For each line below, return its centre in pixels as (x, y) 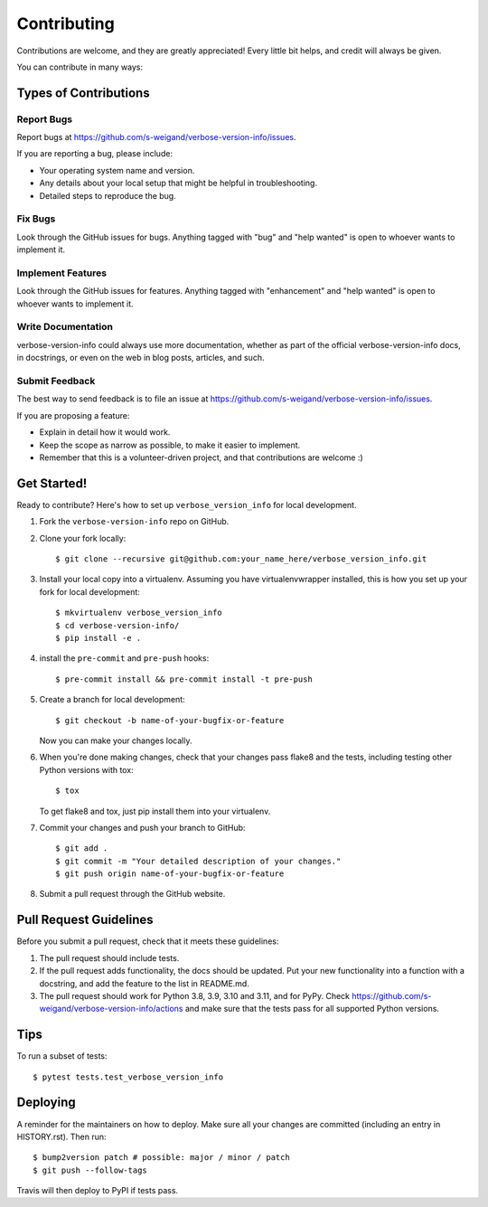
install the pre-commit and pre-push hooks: (124, 658)
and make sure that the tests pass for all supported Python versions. (312, 1009)
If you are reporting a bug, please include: (95, 154)
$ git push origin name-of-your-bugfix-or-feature (170, 874)
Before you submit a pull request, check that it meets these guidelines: (148, 941)
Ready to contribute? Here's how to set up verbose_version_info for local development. (187, 504)
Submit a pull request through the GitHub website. (132, 894)
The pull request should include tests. (109, 957)
